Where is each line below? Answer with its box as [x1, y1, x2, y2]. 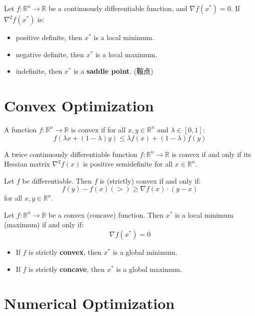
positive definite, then [15, 32, 82, 42]
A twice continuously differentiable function [4, 148, 137, 159]
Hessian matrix [4, 159, 50, 169]
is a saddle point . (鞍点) [73, 66, 153, 76]
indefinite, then [15, 66, 62, 76]
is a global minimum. [112, 247, 177, 257]
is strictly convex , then [28, 247, 101, 257]
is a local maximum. [95, 49, 157, 59]
